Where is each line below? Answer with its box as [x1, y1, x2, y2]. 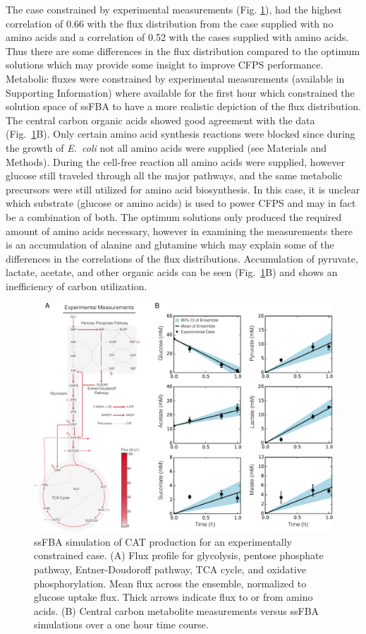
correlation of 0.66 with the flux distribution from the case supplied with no [6, 16, 334, 30]
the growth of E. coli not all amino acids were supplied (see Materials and [6, 140, 327, 155]
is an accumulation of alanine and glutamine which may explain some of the [6, 237, 334, 252]
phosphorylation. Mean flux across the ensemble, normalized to [34, 575, 307, 590]
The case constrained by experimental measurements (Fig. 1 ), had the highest [6, 2, 343, 16]
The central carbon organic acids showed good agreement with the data [6, 112, 315, 127]
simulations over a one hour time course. [34, 617, 209, 632]
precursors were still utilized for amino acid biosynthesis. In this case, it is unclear [6, 181, 360, 196]
